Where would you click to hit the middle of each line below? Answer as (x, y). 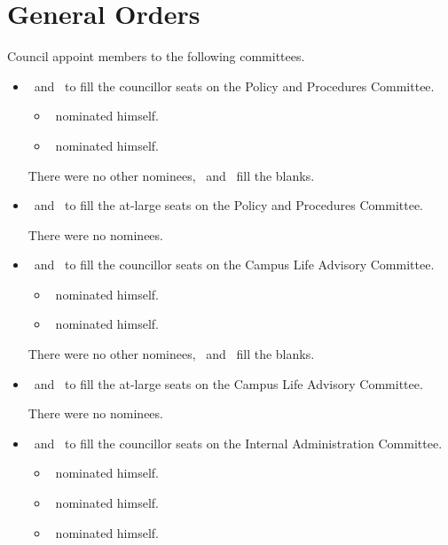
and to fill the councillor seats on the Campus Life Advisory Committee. (234, 265)
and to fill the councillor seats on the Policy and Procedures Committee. (234, 86)
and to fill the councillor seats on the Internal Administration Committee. (238, 443)
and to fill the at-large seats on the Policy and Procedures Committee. (229, 205)
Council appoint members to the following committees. (156, 56)
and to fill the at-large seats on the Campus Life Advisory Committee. (228, 383)
